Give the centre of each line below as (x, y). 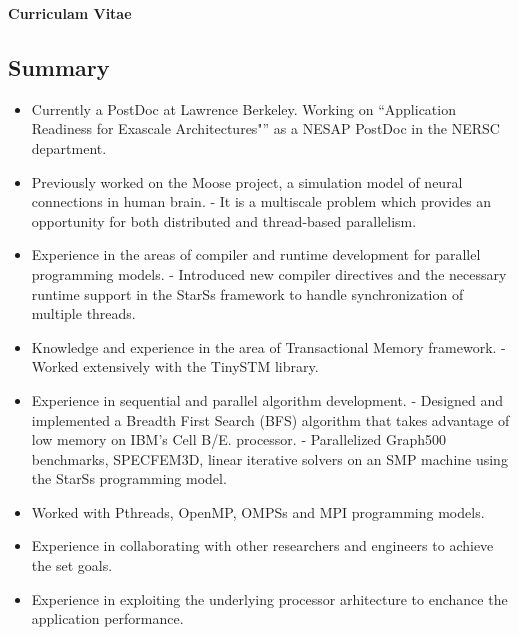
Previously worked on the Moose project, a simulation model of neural (247, 181)
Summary (59, 66)
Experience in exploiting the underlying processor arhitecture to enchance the (269, 598)
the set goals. (72, 565)
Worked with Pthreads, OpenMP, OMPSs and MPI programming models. (258, 511)
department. (69, 147)
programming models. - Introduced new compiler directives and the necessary (269, 273)
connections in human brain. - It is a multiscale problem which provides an (261, 201)
